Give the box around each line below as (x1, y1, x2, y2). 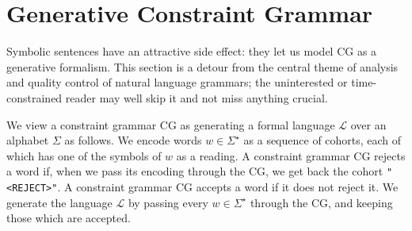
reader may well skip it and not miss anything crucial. (65, 89, 328, 106)
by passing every (128, 194, 208, 210)
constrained (6, 89, 63, 106)
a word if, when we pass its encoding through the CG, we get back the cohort (6, 163, 383, 179)
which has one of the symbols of (6, 147, 162, 164)
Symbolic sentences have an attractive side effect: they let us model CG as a (6, 43, 377, 60)
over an (350, 116, 387, 133)
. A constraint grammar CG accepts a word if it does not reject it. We (57, 178, 399, 194)
